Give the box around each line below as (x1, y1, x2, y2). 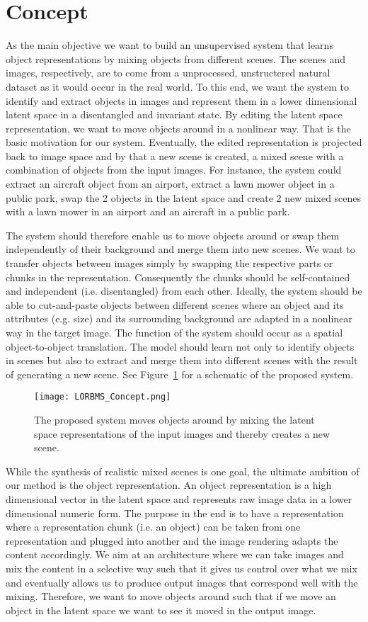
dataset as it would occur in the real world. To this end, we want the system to (6, 79, 350, 94)
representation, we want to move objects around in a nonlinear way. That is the (6, 120, 351, 135)
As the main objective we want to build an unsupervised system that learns (6, 38, 333, 52)
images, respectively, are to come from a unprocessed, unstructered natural (6, 65, 330, 80)
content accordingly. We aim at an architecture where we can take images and (6, 547, 344, 562)
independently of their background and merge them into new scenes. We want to (6, 242, 355, 256)
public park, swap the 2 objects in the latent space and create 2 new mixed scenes (6, 190, 362, 205)
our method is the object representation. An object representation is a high (6, 477, 332, 492)
